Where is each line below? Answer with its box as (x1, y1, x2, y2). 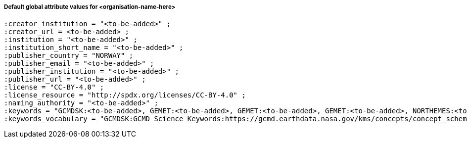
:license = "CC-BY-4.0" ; (4, 83, 104, 92)
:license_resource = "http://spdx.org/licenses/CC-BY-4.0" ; (4, 91, 246, 99)
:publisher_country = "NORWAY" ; (4, 51, 134, 60)
